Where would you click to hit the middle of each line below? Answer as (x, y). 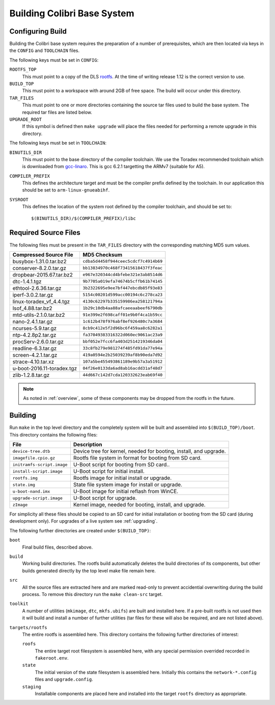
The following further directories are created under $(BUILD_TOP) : (80, 530)
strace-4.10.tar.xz (33, 362)
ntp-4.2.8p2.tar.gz (34, 335)
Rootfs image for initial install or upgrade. (122, 478)
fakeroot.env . (52, 658)
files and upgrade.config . (64, 680)
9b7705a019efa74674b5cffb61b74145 (122, 281)
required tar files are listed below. (57, 112)
